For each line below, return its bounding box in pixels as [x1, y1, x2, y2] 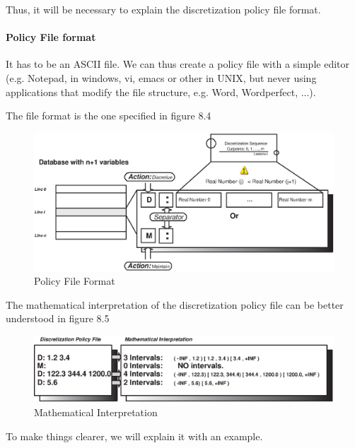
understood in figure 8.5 [6, 311, 110, 326]
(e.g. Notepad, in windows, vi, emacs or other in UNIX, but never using [6, 70, 317, 85]
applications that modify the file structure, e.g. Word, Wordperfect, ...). [6, 84, 316, 99]
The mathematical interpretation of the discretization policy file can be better [6, 297, 344, 312]
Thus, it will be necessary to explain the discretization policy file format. [6, 2, 321, 16]
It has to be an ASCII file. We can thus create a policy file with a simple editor [6, 57, 349, 71]
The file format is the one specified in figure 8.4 [6, 108, 211, 123]
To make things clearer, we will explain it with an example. [6, 428, 263, 443]
